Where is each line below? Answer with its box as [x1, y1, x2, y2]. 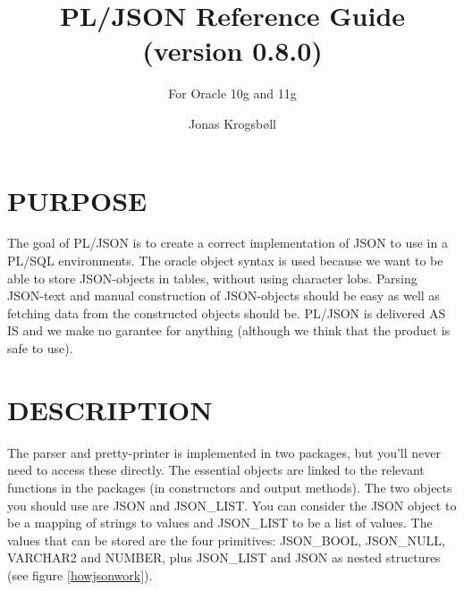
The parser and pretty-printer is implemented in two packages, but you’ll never [7, 443, 442, 461]
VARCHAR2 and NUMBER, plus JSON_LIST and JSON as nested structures [7, 548, 441, 567]
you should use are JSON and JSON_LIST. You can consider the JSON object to [7, 495, 457, 514]
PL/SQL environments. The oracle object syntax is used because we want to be [7, 251, 443, 270]
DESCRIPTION [7, 391, 213, 427]
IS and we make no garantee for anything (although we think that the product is [7, 321, 451, 340]
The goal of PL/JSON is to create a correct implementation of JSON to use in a [7, 233, 448, 252]
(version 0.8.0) [142, 32, 323, 69]
